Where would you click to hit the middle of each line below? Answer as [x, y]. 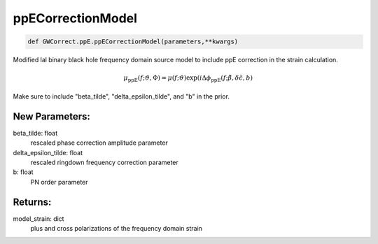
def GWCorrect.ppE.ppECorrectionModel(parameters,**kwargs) [133, 42]
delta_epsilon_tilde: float [48, 152]
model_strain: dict [38, 218]
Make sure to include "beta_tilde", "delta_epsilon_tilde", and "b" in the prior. [121, 96]
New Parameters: [52, 116]
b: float [23, 172]
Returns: [32, 202]
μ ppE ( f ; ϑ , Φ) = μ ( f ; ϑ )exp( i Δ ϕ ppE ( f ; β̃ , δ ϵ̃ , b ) [188, 79]
